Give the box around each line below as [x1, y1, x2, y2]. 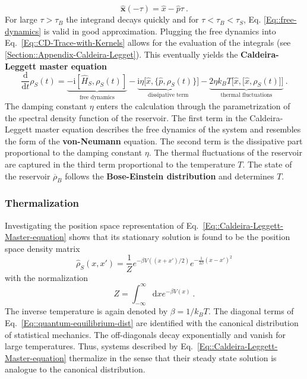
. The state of [242, 158, 292, 170]
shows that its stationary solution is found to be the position [69, 230, 290, 243]
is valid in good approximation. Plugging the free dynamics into [43, 24, 276, 37]
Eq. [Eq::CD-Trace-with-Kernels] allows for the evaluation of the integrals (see [5, 36, 291, 49]
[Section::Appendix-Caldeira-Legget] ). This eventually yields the [5, 48, 238, 60]
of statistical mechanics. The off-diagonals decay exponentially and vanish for [5, 328, 286, 340]
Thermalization [5, 195, 80, 210]
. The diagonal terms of [208, 305, 294, 317]
